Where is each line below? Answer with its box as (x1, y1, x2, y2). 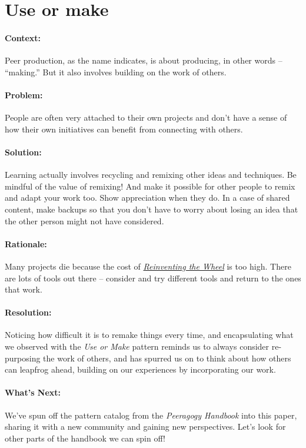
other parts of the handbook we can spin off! (5, 432, 165, 444)
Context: (5, 31, 41, 44)
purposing (5, 351, 41, 364)
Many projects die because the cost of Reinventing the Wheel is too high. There (5, 260, 291, 272)
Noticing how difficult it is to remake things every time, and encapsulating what (5, 328, 294, 341)
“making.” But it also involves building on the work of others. (5, 65, 227, 78)
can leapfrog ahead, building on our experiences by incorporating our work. (5, 363, 276, 376)
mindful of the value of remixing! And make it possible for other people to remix (5, 180, 295, 192)
